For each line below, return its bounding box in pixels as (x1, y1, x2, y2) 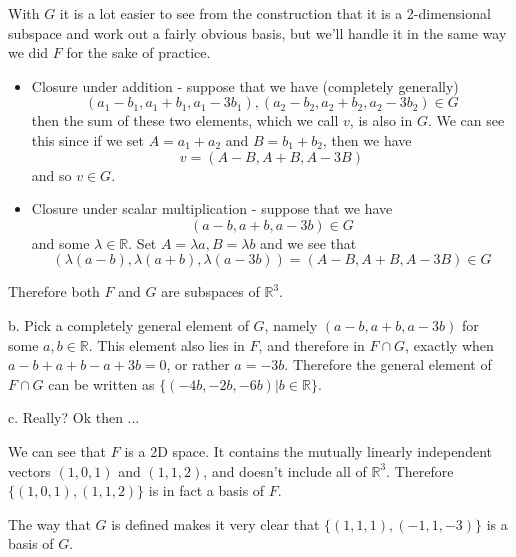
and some (31, 232, 90, 253)
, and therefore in (258, 334, 365, 355)
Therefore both (8, 281, 100, 302)
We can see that (8, 440, 107, 461)
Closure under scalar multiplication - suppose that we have (31, 198, 393, 219)
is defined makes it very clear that (111, 513, 320, 534)
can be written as (48, 373, 155, 394)
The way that (8, 513, 91, 534)
